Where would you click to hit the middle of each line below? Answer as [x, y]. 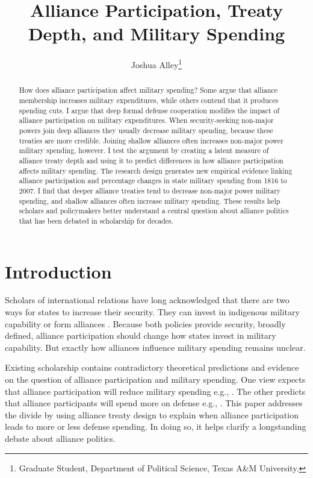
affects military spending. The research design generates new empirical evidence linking [156, 170]
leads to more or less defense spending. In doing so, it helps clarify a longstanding [156, 426]
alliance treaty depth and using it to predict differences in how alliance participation [151, 160]
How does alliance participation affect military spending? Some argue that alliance [148, 90]
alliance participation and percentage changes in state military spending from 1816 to [153, 181]
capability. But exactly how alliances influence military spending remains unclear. [155, 347]
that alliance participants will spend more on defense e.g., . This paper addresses [154, 403]
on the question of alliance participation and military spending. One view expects [155, 379]
